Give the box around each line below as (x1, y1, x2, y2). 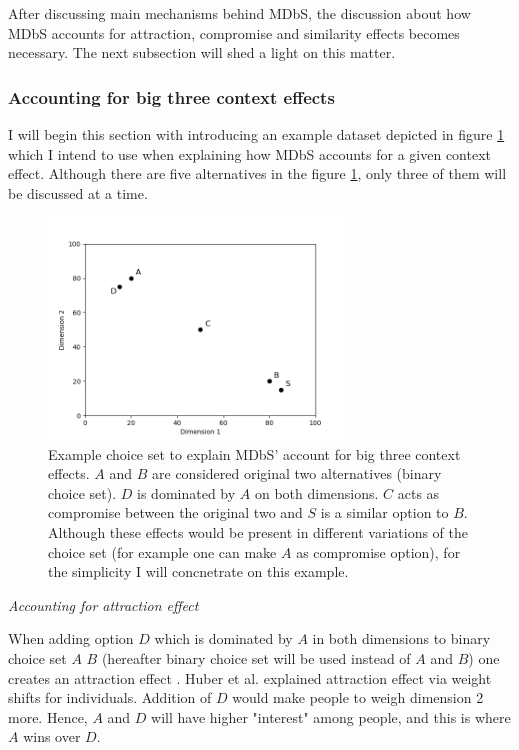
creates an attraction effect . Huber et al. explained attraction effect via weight (8, 667, 492, 688)
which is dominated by (154, 628, 293, 649)
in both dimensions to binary (312, 628, 491, 649)
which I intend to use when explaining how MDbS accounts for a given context (8, 143, 491, 164)
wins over (23, 726, 81, 747)
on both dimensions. (254, 482, 379, 503)
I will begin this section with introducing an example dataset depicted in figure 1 (8, 124, 505, 144)
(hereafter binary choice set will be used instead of (101, 647, 411, 668)
